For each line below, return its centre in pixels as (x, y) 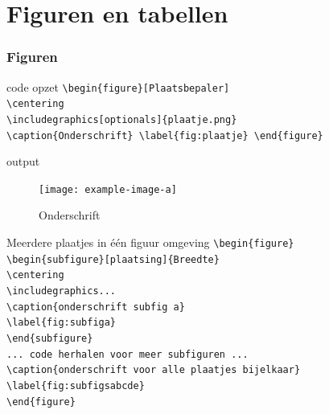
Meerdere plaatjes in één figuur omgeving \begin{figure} (150, 242)
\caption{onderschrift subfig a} (96, 307)
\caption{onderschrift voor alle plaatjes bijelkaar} (154, 370)
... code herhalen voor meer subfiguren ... (127, 354)
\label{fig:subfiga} (62, 323)
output (23, 161)
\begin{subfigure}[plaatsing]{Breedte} (113, 259)
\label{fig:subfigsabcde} (76, 385)
